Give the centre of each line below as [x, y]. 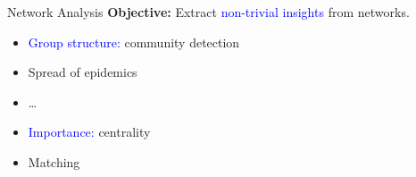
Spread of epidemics [83, 72]
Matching [54, 161]
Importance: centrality [89, 132]
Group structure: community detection [134, 42]
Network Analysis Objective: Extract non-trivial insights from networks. [208, 12]
